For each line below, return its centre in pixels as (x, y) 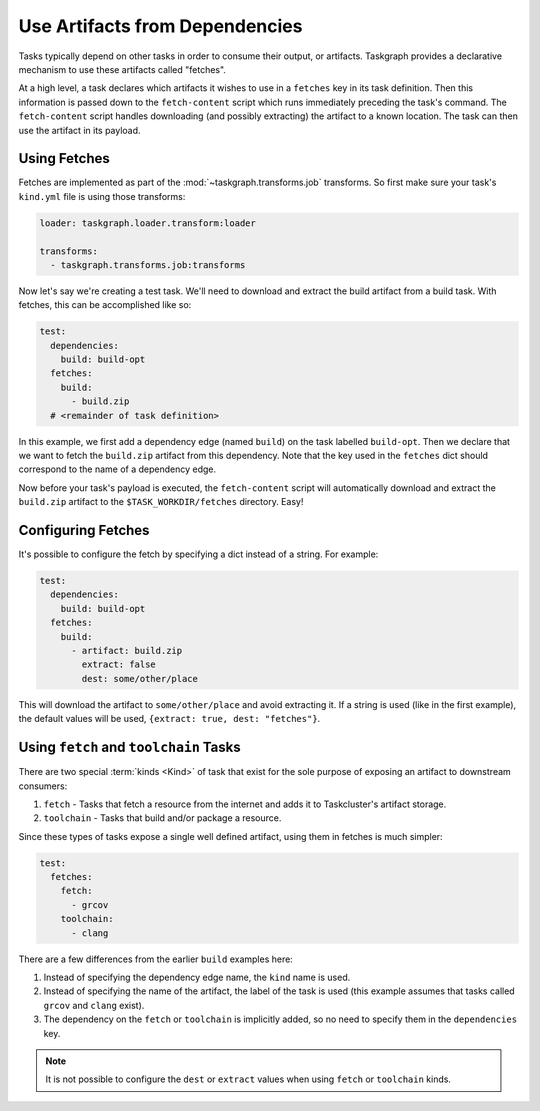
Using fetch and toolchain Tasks (129, 747)
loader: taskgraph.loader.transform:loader (148, 223)
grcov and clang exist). (94, 1005)
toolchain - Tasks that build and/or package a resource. (162, 818)
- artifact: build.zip (127, 651)
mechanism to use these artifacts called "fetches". (122, 69)
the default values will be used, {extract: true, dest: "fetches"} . (169, 719)
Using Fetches (64, 158)
